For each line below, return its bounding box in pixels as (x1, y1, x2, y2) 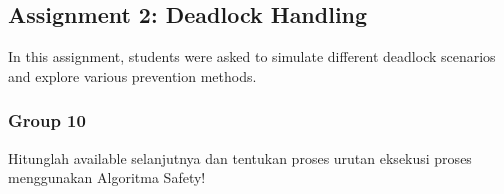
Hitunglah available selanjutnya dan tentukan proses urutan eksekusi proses (8, 147, 472, 168)
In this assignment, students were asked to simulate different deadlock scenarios (8, 46, 496, 67)
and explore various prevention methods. (8, 65, 257, 86)
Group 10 (8, 108, 86, 133)
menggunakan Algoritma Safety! (8, 167, 206, 188)
